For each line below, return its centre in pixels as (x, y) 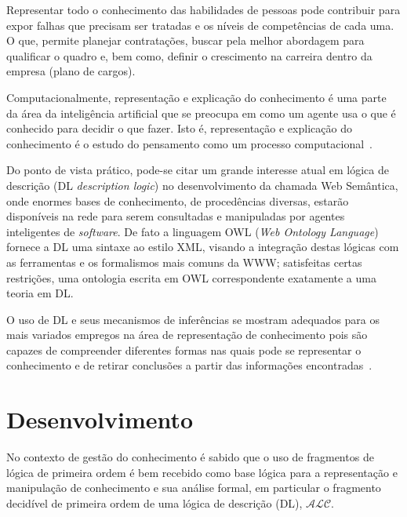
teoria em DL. (40, 293)
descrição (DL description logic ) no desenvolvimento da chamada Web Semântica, (202, 185)
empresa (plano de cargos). (71, 71)
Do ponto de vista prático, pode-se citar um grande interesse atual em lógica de (198, 170)
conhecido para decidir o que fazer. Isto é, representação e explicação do (179, 128)
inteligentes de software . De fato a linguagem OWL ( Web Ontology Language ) (193, 231)
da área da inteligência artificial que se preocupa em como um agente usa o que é (201, 113)
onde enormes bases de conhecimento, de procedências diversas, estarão (178, 200)
